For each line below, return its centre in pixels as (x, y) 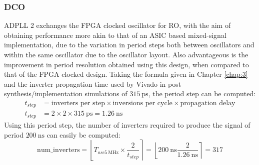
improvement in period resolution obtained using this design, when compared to (126, 64)
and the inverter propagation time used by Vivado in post (93, 83)
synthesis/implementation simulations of (66, 93)
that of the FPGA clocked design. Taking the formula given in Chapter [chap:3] (126, 74)
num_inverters (58, 150)
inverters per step (78, 103)
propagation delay (208, 103)
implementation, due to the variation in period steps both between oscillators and (129, 45)
